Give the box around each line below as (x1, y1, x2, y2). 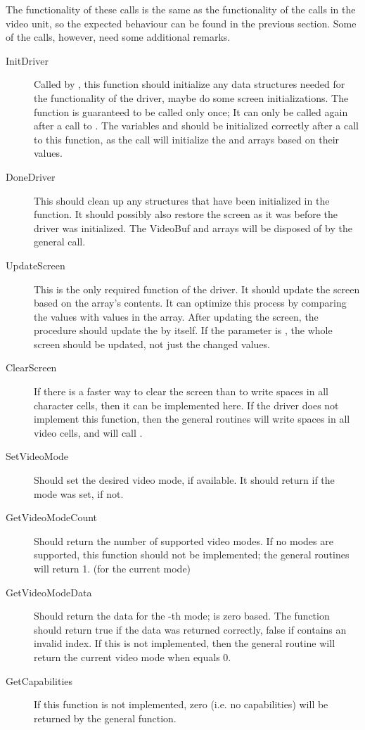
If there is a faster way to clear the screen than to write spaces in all (34, 384, 328, 399)
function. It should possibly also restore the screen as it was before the (34, 207, 338, 222)
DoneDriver (6, 169, 56, 184)
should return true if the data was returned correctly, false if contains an (34, 622, 347, 636)
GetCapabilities (6, 673, 73, 688)
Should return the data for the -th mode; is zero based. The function (34, 608, 330, 623)
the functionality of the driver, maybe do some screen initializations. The (34, 90, 349, 105)
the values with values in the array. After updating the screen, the (34, 309, 319, 324)
